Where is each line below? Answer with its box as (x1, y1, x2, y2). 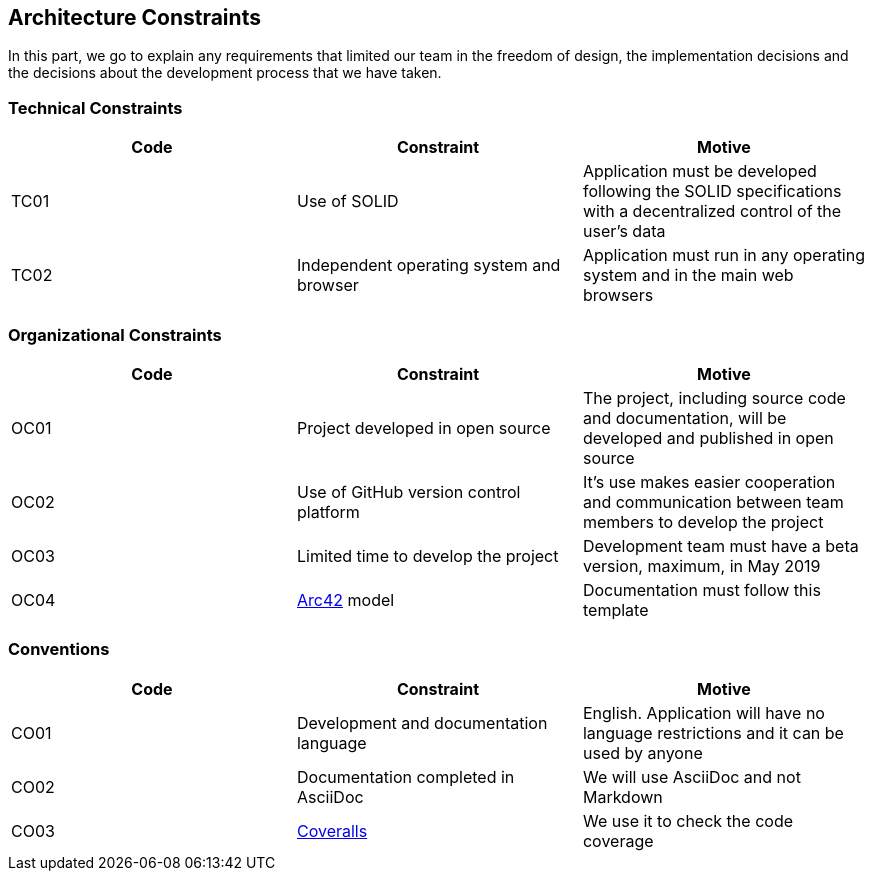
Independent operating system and (296, 255, 561, 276)
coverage (582, 830, 654, 851)
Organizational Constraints (8, 324, 222, 345)
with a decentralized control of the (582, 201, 842, 222)
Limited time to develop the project (296, 545, 559, 566)
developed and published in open (582, 427, 834, 448)
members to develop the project (582, 511, 824, 532)
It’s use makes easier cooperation (582, 471, 836, 492)
